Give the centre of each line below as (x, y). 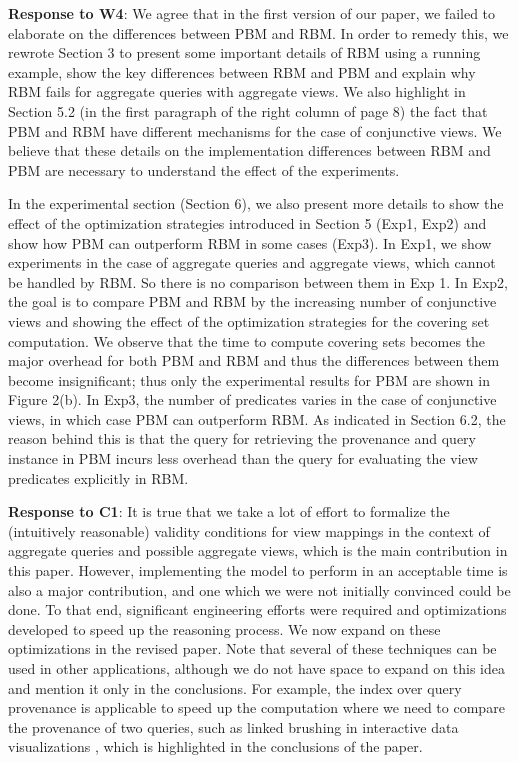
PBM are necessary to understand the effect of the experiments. (204, 169)
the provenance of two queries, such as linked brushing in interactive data (233, 726)
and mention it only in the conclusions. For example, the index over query (235, 687)
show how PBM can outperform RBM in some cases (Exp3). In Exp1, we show (250, 242)
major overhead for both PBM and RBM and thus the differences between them (254, 360)
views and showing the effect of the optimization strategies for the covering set (249, 320)
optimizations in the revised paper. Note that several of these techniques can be (252, 648)
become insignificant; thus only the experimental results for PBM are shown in (249, 379)
